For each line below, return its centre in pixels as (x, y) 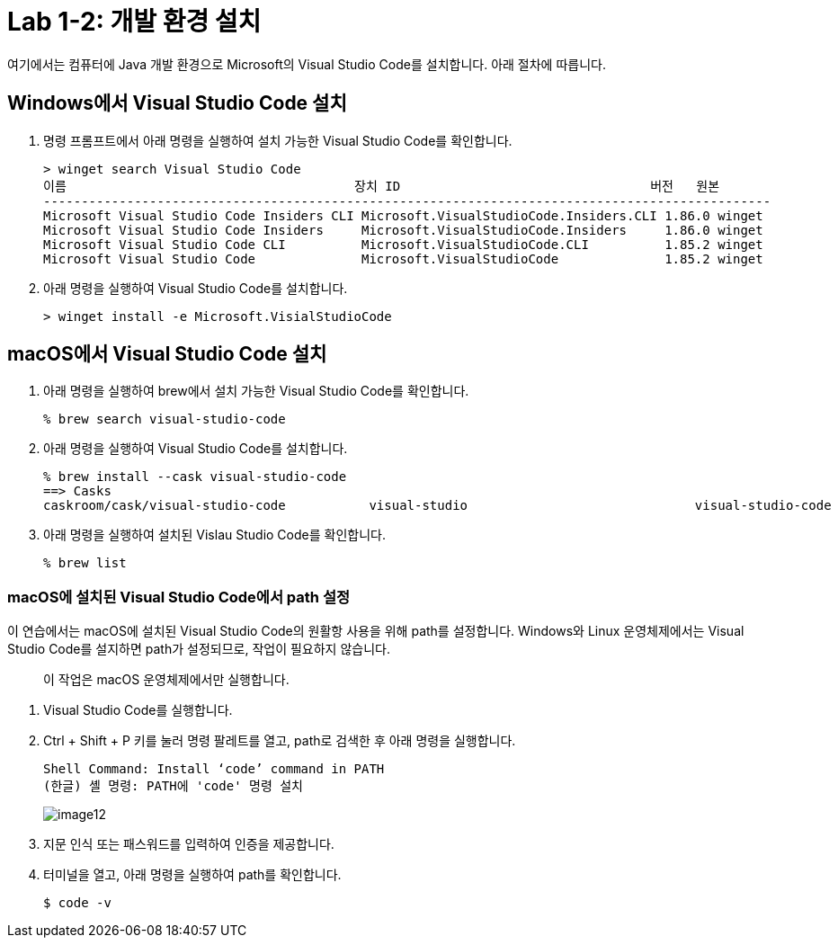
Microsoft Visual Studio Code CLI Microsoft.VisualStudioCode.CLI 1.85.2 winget (403, 244)
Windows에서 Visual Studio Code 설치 (177, 103)
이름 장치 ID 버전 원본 (382, 186)
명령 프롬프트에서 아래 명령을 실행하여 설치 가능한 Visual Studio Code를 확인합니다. (278, 140)
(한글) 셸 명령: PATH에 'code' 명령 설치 (173, 786)
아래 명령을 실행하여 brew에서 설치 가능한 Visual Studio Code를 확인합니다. (256, 391)
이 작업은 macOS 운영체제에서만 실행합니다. (166, 680)
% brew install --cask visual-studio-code (195, 477)
